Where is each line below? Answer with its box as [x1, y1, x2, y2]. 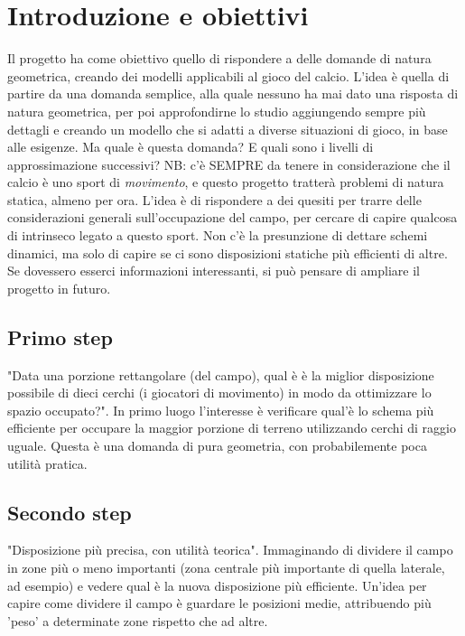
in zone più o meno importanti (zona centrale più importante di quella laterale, [7, 558, 445, 576]
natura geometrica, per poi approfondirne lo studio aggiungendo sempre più [7, 101, 426, 120]
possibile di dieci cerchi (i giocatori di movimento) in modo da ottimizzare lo [7, 383, 432, 402]
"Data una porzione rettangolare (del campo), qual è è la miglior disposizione [7, 365, 434, 384]
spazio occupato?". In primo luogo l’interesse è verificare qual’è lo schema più [7, 400, 434, 419]
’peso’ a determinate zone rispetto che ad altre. [7, 611, 268, 630]
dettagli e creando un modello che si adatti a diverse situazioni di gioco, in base [7, 119, 448, 138]
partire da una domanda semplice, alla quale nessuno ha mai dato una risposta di [7, 84, 459, 103]
